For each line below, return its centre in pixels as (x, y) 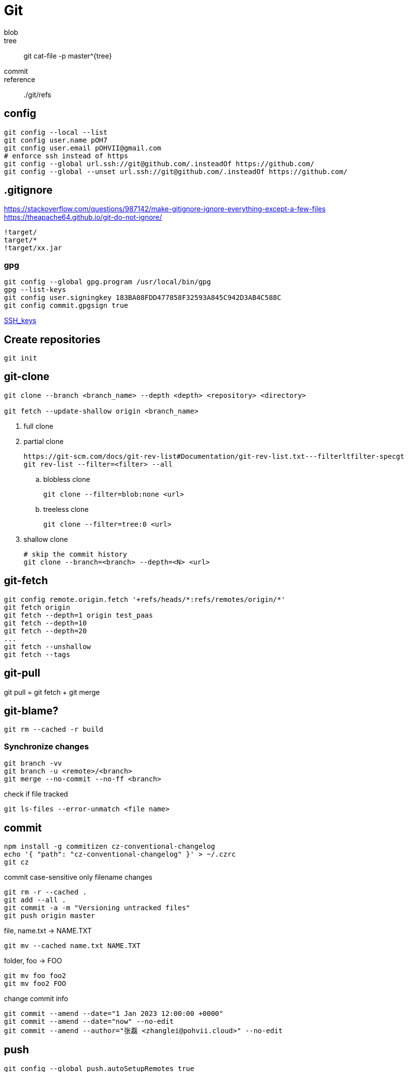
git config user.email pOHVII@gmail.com (83, 148)
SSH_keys (20, 321)
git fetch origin (37, 607)
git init (21, 358)
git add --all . (35, 900)
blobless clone (67, 479)
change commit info (36, 998)
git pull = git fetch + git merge (52, 692)
